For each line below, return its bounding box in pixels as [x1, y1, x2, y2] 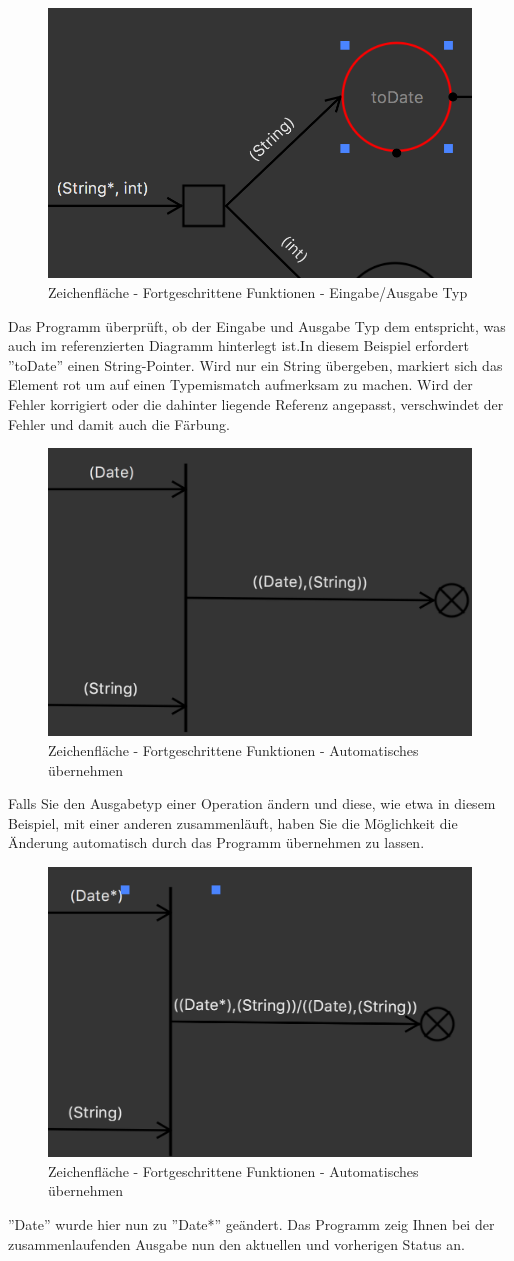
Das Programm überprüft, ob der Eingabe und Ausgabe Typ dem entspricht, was [8, 315, 506, 336]
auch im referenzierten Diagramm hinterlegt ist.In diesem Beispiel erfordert [8, 335, 469, 356]
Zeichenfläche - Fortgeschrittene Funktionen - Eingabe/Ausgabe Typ [48, 281, 468, 302]
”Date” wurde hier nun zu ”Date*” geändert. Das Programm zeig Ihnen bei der [8, 1213, 495, 1234]
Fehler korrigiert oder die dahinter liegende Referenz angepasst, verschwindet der [8, 393, 504, 414]
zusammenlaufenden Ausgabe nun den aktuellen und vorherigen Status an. [8, 1233, 465, 1254]
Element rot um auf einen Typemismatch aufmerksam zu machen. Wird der [8, 374, 473, 395]
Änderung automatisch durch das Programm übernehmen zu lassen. [8, 832, 425, 853]
